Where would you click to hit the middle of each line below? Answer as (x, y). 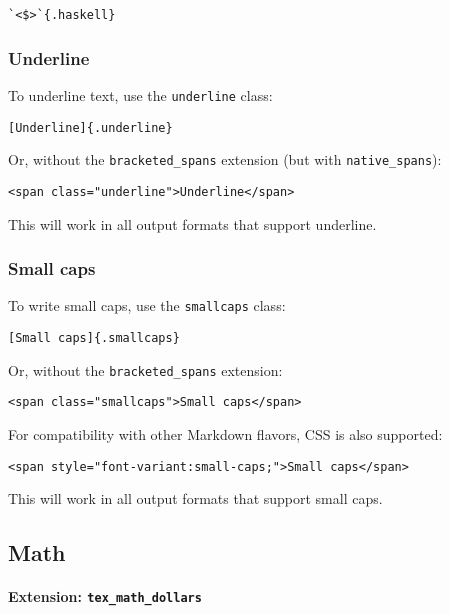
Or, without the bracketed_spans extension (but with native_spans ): (225, 159)
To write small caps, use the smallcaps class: (147, 305)
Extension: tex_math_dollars (105, 596)
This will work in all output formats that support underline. (192, 223)
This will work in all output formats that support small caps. (195, 498)
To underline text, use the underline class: (140, 94)
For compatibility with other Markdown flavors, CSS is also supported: (225, 433)
